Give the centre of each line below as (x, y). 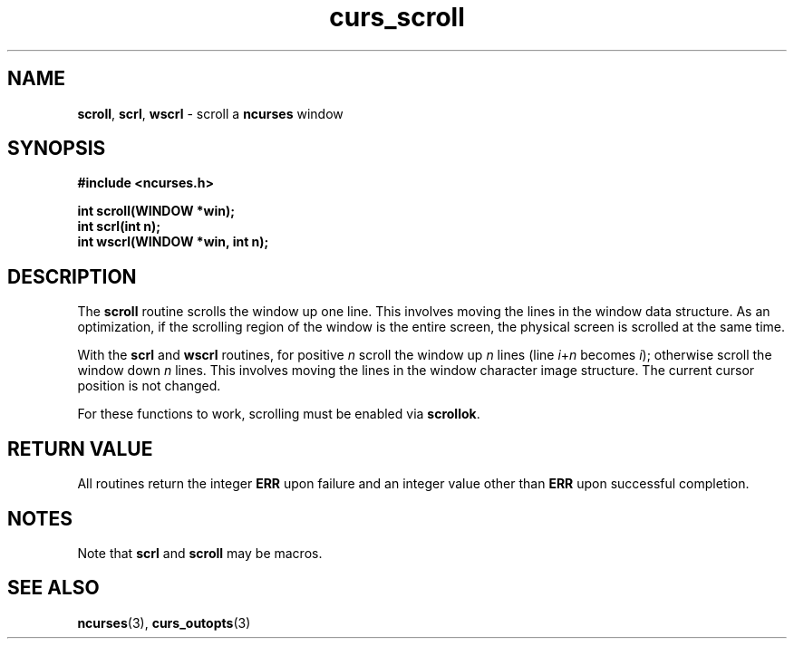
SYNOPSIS (57, 149)
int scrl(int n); (119, 227)
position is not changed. (149, 386)
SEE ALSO (53, 588)
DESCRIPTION (72, 276)
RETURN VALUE (80, 448)
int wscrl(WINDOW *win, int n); (173, 242)
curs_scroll (397, 17)
